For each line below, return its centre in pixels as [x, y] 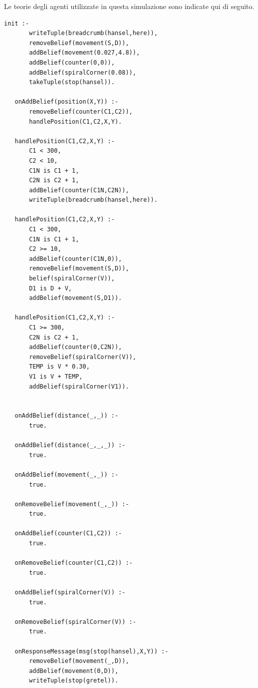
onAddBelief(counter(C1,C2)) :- [68, 534]
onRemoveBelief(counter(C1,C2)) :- [74, 563]
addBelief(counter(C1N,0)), [76, 259]
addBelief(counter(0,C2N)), [76, 347]
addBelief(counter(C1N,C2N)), [79, 190]
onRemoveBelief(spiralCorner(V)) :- [75, 622]
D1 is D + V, [51, 288]
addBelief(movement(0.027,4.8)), [85, 53]
